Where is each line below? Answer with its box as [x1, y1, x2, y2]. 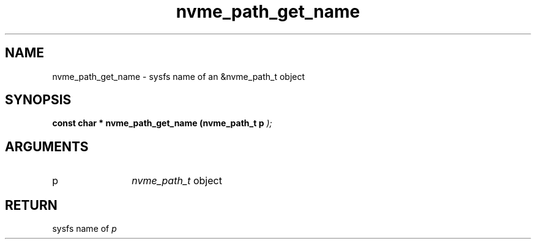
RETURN [5, 197, 58, 213]
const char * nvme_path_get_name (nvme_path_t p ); [52, 118, 272, 129]
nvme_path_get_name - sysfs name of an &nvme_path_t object [52, 71, 305, 82]
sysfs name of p [52, 223, 117, 234]
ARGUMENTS [5, 138, 89, 154]
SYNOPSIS [5, 92, 72, 108]
